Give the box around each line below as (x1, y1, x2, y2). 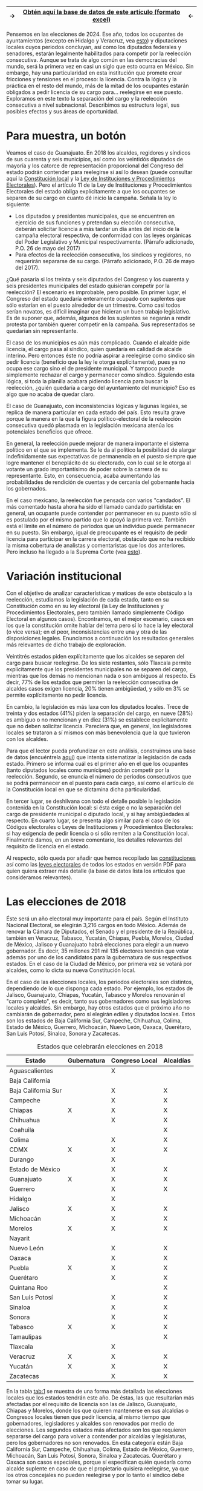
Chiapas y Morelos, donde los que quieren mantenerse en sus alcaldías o (6, 1407, 189, 1414)
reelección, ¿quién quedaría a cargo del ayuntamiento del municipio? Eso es (6, 384, 196, 391)
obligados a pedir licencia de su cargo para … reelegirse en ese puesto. (6, 89, 183, 96)
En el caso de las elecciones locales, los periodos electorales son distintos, (6, 978, 193, 985)
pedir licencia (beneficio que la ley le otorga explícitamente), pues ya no (6, 358, 185, 366)
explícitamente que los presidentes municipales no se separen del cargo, (6, 665, 188, 672)
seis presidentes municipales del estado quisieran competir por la (6, 282, 170, 289)
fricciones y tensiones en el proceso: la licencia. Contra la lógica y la (6, 76, 177, 82)
